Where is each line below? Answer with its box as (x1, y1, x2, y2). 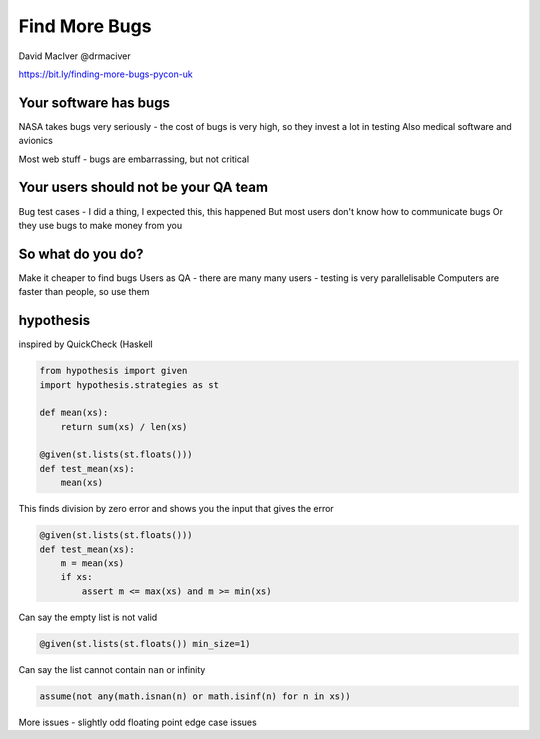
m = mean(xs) (60, 557, 125, 569)
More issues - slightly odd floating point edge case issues (18, 716, 257, 728)
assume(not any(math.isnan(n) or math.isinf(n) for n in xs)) (39, 690, 351, 702)
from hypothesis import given (39, 365, 188, 377)
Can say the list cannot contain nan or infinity (18, 663, 206, 675)
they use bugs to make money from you (18, 219, 183, 231)
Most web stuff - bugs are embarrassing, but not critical (18, 153, 250, 165)
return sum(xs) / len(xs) (60, 421, 188, 432)
